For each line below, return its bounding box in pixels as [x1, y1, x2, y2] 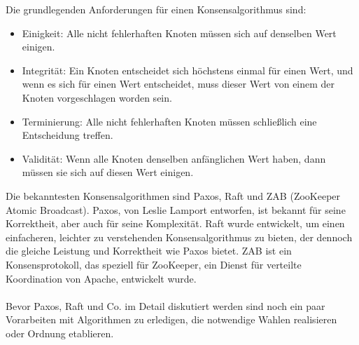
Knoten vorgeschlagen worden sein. [22, 90, 172, 104]
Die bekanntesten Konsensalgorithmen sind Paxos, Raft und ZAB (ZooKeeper [6, 188, 341, 203]
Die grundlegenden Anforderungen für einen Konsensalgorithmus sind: [6, 2, 307, 16]
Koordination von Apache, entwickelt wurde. [6, 271, 197, 285]
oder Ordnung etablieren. [6, 325, 114, 340]
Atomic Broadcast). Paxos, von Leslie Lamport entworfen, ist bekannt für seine [6, 202, 346, 217]
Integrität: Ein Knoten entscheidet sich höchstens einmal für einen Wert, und [22, 62, 353, 77]
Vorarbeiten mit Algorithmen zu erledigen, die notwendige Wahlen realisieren [6, 312, 337, 327]
